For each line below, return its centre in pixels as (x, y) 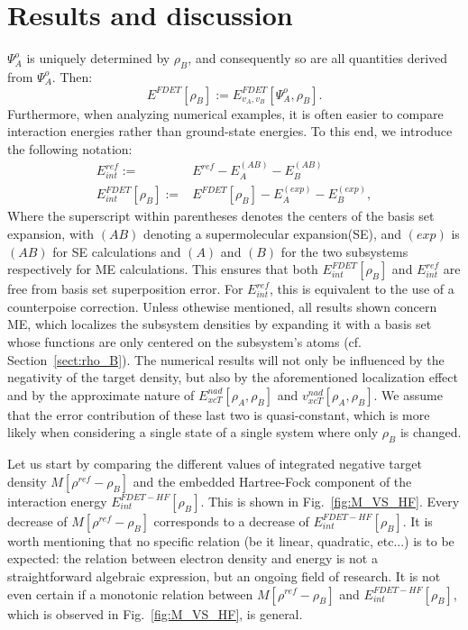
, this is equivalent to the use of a (362, 289)
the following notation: (70, 148)
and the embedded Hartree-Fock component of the (272, 481)
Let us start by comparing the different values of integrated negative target (215, 464)
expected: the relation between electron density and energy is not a (193, 558)
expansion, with (51, 233)
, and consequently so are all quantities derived (318, 58)
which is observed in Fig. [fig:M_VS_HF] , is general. (155, 613)
